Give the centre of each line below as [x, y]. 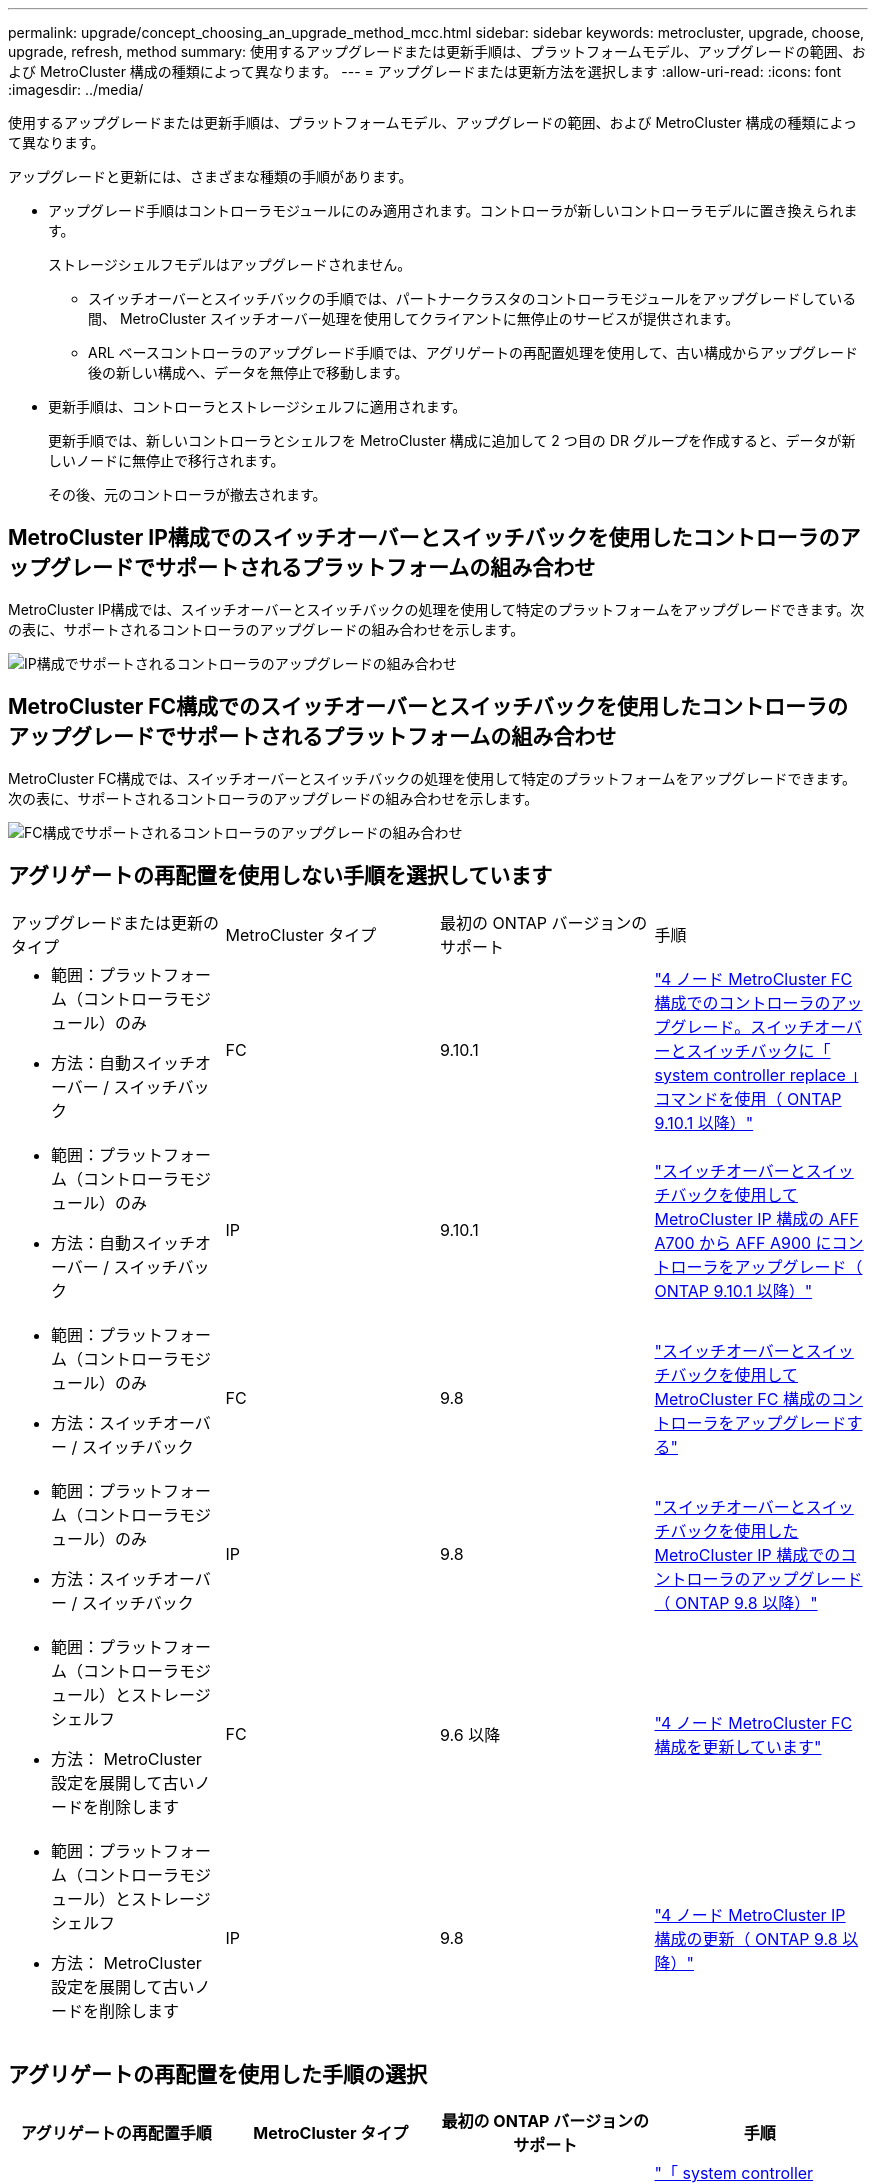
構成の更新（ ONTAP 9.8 [746, 1938]
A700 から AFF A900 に [743, 1242]
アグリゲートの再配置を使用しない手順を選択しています [280, 876]
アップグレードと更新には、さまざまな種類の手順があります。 [210, 176]
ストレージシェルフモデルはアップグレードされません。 [230, 264]
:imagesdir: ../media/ [76, 89]
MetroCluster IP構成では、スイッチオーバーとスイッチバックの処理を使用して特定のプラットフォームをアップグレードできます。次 [436, 609]
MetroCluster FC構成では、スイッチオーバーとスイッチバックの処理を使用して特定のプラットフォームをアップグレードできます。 [432, 778]
